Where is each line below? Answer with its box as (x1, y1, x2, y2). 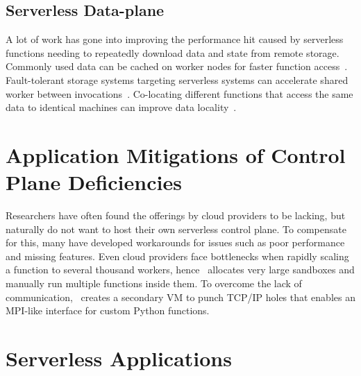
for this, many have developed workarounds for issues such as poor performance (6, 235, 345, 250)
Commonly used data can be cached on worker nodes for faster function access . (6, 59, 348, 74)
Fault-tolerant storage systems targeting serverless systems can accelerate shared (6, 72, 349, 87)
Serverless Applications (6, 344, 232, 373)
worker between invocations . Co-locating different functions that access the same (6, 86, 353, 101)
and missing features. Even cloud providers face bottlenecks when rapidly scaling (6, 248, 349, 263)
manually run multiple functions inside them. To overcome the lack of (6, 276, 302, 291)
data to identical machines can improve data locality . (6, 100, 237, 114)
